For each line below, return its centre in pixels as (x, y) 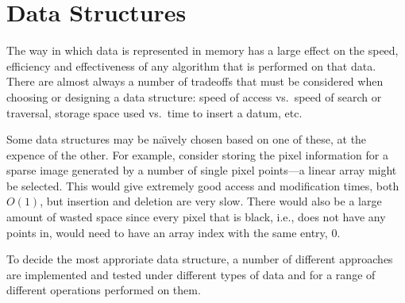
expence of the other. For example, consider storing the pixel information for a (197, 154)
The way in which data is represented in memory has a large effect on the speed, (202, 50)
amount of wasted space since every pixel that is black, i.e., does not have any (196, 217)
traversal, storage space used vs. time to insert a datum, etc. (154, 112)
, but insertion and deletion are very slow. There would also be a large (211, 201)
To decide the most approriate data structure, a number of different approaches (200, 259)
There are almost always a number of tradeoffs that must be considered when (195, 81)
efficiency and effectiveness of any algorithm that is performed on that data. (191, 65)
